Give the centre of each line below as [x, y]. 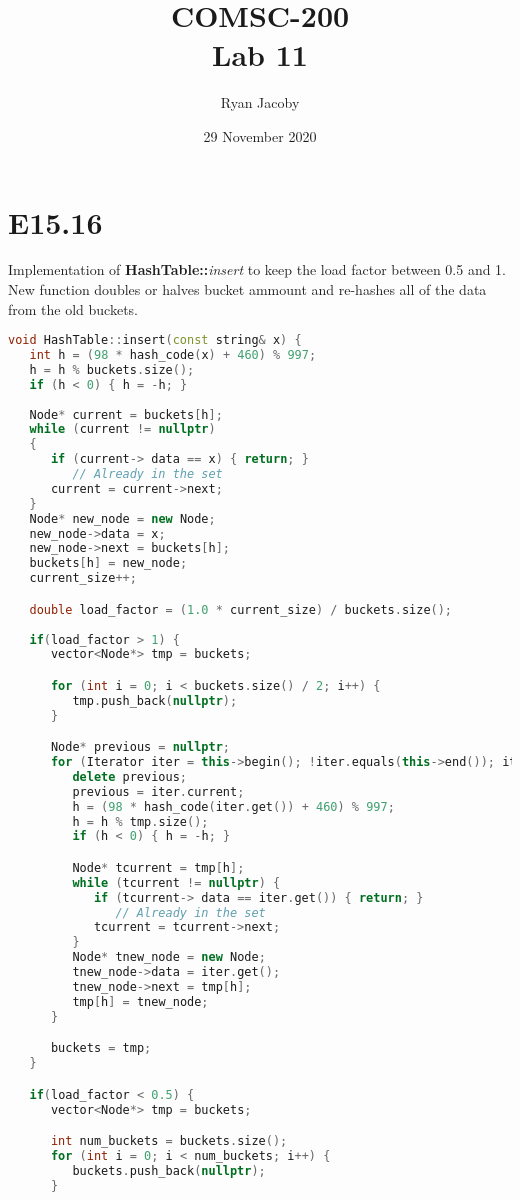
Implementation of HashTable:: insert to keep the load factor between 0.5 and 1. [257, 269]
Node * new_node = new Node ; [122, 518]
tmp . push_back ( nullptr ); [155, 700]
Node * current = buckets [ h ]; [126, 414]
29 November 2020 [260, 135]
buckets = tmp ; [101, 1048]
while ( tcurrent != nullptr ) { [176, 882]
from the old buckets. [73, 308]
